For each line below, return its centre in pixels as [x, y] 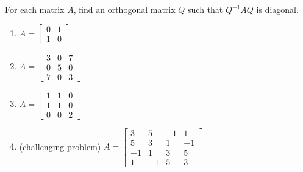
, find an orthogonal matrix [124, 9]
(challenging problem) [60, 146]
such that [205, 9]
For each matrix [35, 9]
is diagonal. [277, 9]
